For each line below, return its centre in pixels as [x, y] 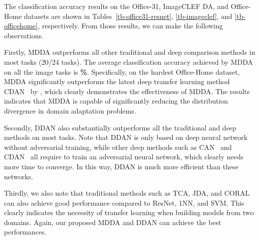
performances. [25, 232]
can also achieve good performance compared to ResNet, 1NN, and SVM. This [124, 202]
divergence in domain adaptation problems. [70, 110]
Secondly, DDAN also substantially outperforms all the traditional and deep [120, 127]
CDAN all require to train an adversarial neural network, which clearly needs [124, 157]
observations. [24, 35]
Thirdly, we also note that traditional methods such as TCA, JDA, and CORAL [127, 193]
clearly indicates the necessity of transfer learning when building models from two [129, 212]
